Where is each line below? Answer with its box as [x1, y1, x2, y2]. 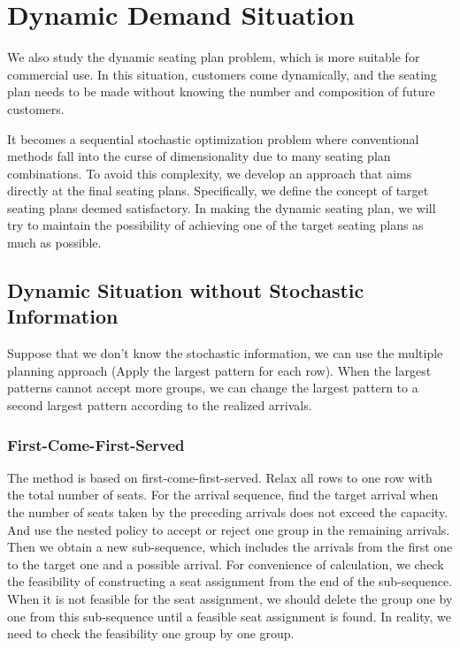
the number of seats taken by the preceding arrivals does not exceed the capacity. [7, 503, 448, 522]
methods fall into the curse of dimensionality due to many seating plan [7, 147, 391, 165]
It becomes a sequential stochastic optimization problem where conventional [7, 129, 419, 148]
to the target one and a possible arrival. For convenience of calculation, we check [7, 554, 444, 573]
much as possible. [7, 233, 102, 252]
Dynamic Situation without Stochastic [7, 277, 364, 304]
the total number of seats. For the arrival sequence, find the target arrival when [7, 485, 439, 504]
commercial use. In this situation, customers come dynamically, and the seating [7, 65, 437, 83]
